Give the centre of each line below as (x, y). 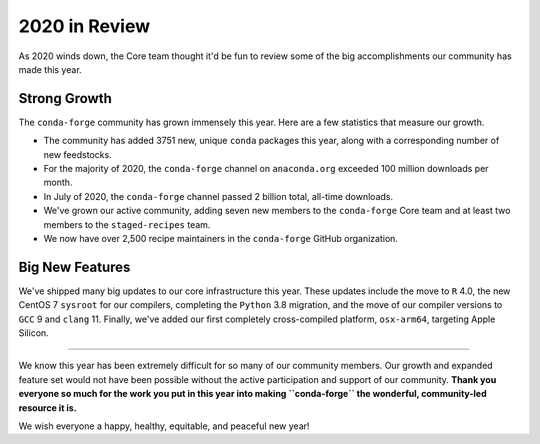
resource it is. (47, 407)
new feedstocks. (77, 154)
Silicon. (33, 333)
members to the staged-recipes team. (127, 224)
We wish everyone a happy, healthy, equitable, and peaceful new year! (164, 426)
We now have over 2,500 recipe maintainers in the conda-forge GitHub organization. (221, 238)
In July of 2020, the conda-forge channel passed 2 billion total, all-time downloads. (218, 196)
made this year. (50, 69)
